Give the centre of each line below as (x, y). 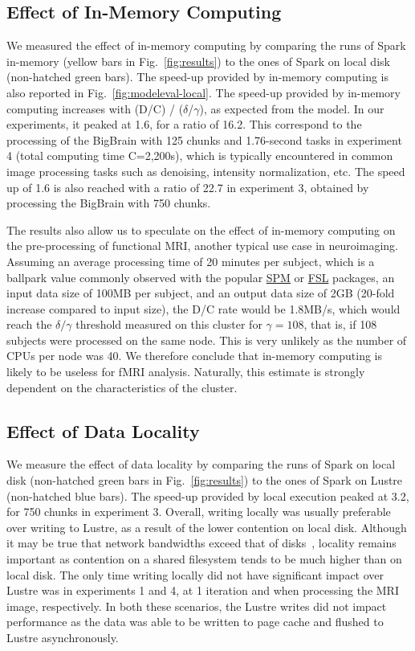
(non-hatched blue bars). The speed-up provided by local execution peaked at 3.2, (208, 495)
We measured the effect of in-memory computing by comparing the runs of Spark (206, 45)
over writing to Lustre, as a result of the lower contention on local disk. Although (207, 527)
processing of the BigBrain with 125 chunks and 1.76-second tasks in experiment (204, 139)
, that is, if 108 (340, 324)
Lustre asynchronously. (63, 637)
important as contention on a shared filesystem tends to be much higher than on (204, 559)
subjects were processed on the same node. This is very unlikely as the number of (207, 340)
